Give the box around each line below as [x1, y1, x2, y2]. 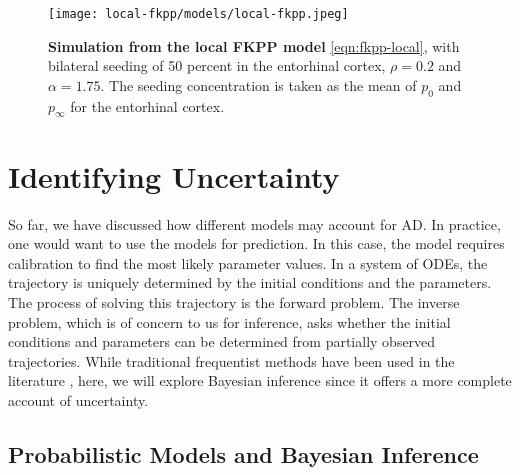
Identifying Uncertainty [8, 155, 340, 196]
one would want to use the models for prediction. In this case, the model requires [8, 233, 505, 254]
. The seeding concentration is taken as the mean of [100, 74, 417, 95]
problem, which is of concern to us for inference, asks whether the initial [8, 311, 451, 332]
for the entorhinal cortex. [70, 95, 225, 116]
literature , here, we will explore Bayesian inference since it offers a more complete [8, 370, 512, 391]
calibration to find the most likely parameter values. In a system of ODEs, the [8, 252, 488, 273]
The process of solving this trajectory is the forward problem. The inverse [8, 291, 460, 312]
